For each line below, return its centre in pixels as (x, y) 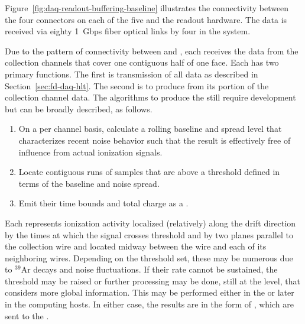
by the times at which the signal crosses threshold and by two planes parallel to (149, 234)
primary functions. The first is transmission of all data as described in (132, 74)
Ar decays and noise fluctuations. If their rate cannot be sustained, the (149, 269)
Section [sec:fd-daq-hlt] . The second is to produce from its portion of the (137, 85)
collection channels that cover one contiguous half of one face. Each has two (142, 62)
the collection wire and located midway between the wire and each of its (136, 246)
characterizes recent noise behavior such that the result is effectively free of (155, 140)
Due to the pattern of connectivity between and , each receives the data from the (152, 51)
